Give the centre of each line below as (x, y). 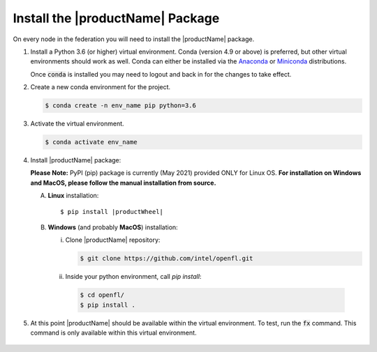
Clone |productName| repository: (113, 240)
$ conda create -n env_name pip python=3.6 (121, 106)
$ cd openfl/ (102, 295)
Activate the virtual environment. (77, 124)
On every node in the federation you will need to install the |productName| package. (134, 39)
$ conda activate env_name (91, 142)
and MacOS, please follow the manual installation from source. (123, 183)
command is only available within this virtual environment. (113, 333)
